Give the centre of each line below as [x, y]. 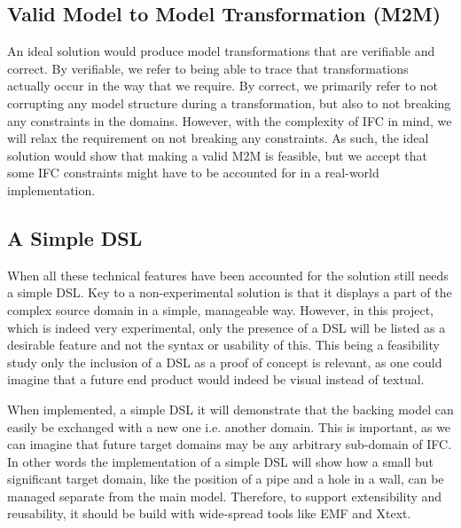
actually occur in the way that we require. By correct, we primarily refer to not [223, 86]
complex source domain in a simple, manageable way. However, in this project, [220, 309]
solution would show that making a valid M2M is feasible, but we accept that [217, 155]
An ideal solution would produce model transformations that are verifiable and [221, 51]
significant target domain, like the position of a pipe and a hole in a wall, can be [226, 479]
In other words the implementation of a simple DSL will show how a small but [221, 461]
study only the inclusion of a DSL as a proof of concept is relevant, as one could [225, 362]
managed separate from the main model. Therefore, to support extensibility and [225, 496]
